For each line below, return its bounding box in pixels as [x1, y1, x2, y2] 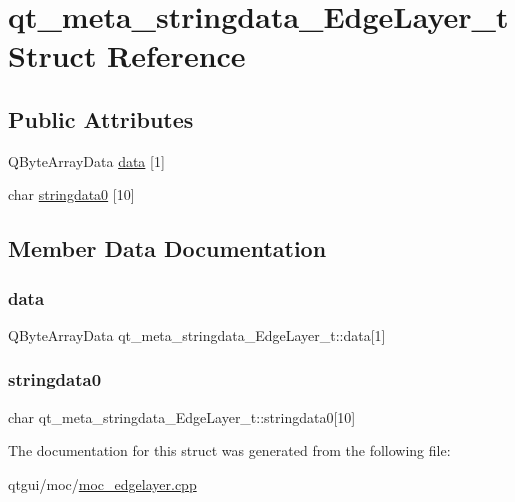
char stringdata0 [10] [8, 184, 135, 205]
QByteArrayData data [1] [8, 150, 165, 171]
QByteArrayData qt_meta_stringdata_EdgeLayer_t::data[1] [8, 324, 386, 345]
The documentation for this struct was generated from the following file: [8, 440, 451, 461]
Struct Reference [8, 35, 246, 76]
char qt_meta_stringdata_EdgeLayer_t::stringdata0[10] [8, 406, 356, 427]
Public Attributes [8, 103, 194, 134]
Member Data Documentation [8, 233, 327, 264]
